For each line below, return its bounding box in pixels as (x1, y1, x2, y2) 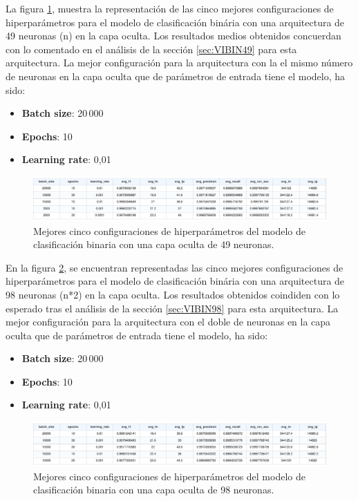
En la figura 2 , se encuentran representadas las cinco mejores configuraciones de (6, 260, 343, 274)
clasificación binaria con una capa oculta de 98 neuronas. (33, 482, 274, 497)
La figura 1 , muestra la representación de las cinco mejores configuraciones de (6, 1, 334, 15)
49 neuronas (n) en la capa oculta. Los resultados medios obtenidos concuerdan (6, 28, 341, 43)
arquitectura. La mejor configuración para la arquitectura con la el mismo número (6, 55, 353, 70)
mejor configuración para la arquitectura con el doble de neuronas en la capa (6, 314, 331, 329)
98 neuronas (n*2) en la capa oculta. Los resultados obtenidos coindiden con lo (6, 287, 340, 301)
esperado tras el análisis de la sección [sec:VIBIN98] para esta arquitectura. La (6, 301, 339, 315)
